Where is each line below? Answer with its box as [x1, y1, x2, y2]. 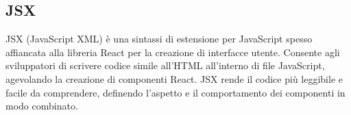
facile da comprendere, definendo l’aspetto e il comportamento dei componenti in [5, 85, 346, 99]
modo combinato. [5, 99, 78, 113]
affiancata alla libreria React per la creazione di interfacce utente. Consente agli [5, 44, 340, 59]
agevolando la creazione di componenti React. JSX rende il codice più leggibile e [5, 71, 343, 86]
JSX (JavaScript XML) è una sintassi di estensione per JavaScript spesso [5, 31, 313, 46]
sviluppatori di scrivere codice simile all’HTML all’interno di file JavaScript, [5, 58, 325, 73]
